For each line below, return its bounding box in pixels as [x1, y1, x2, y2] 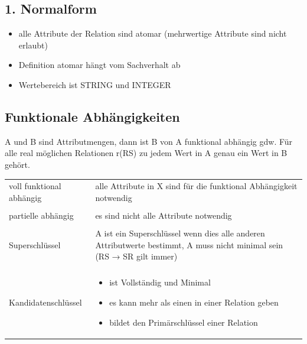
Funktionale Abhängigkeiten [5, 107, 180, 125]
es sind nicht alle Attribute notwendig [95, 209, 232, 221]
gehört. [5, 158, 30, 170]
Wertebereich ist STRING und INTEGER [18, 78, 171, 90]
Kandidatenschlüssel [9, 296, 82, 308]
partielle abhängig [9, 209, 74, 221]
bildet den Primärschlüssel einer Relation [109, 316, 258, 328]
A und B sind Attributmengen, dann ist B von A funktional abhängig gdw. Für [5, 135, 293, 147]
